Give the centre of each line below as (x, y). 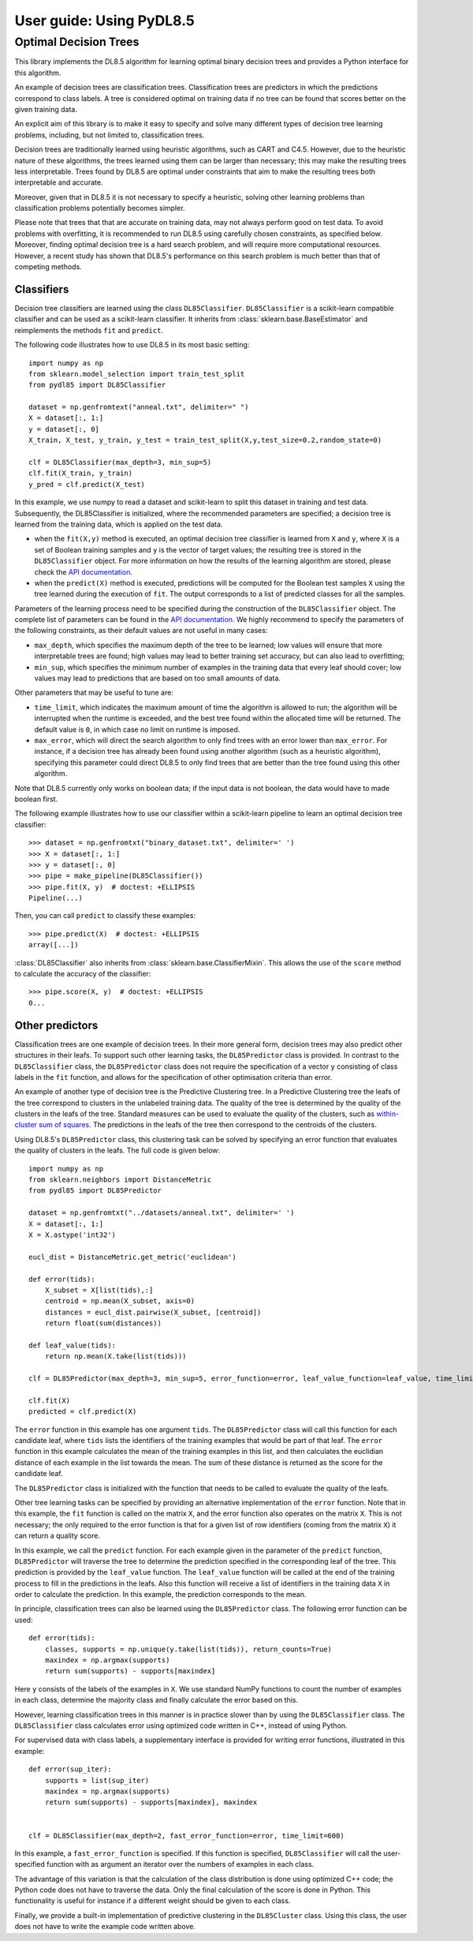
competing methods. (48, 267)
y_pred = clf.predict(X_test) (87, 484)
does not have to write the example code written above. (105, 1927)
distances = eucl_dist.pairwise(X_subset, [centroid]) (153, 1312)
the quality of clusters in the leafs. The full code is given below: (117, 1150)
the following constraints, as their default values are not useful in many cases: (141, 631)
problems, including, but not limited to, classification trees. (110, 135)
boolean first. (36, 799)
